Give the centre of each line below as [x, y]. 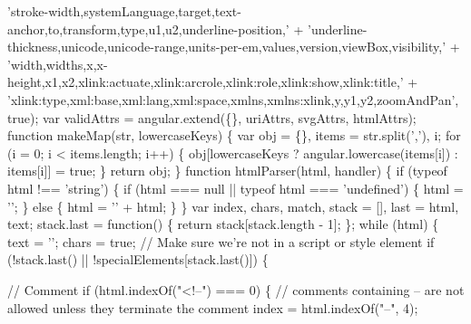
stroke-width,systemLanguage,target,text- [126, 11]
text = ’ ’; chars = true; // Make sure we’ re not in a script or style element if [221, 241]
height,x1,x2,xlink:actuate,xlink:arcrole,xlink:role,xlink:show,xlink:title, [204, 82]
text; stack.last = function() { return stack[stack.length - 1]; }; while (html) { [223, 224]
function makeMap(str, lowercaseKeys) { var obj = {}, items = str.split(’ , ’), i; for [234, 135]
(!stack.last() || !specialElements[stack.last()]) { [138, 259]
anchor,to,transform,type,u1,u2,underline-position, [147, 29]
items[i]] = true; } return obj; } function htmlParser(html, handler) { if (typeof [227, 171]
